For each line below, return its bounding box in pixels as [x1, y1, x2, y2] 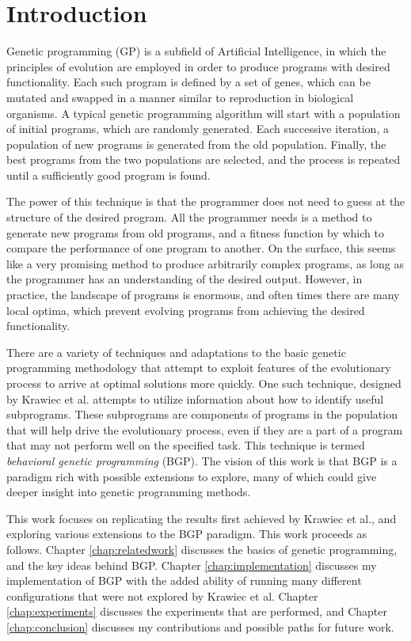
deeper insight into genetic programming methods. [6, 484, 251, 500]
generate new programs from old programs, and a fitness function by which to [6, 224, 384, 241]
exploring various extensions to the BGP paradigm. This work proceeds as [6, 525, 367, 542]
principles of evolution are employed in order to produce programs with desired [6, 58, 390, 74]
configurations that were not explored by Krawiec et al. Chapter [6, 587, 318, 604]
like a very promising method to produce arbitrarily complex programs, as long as [6, 255, 404, 271]
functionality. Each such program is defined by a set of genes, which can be [6, 74, 371, 90]
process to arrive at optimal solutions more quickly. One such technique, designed [6, 375, 401, 391]
